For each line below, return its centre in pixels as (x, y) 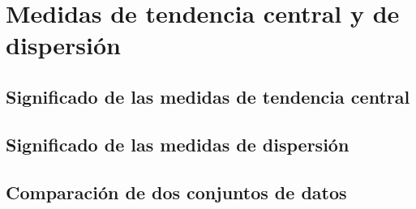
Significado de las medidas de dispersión (178, 144)
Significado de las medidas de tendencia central (208, 96)
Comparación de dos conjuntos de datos (176, 192)
